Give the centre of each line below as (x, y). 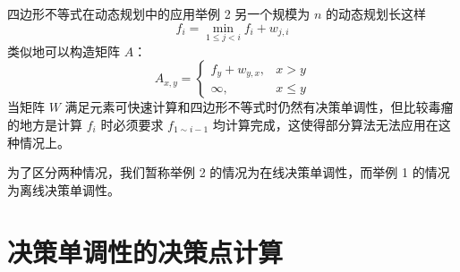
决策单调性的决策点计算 (145, 251)
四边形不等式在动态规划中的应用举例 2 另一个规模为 (159, 13)
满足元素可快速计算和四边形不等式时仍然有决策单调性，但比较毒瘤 (259, 107)
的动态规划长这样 (376, 13)
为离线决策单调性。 (64, 189)
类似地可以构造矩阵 (64, 51)
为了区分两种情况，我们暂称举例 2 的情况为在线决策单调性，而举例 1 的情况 (229, 172)
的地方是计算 (45, 124)
